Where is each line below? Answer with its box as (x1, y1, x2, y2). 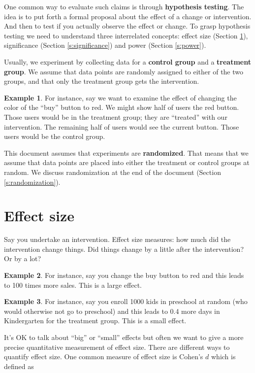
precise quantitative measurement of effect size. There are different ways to (4, 341, 230, 352)
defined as (4, 361, 34, 371)
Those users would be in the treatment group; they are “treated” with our (4, 111, 227, 122)
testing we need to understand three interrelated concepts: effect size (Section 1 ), (4, 30, 248, 40)
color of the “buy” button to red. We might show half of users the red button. (4, 102, 239, 112)
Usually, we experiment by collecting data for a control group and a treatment (4, 56, 251, 67)
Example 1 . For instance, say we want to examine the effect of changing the (4, 92, 237, 102)
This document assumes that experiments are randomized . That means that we (4, 147, 249, 158)
